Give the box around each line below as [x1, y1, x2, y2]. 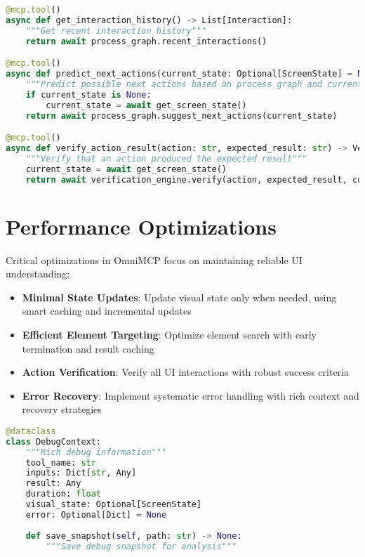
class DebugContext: [6, 436, 102, 447]
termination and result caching [22, 341, 154, 355]
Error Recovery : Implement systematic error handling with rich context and [22, 388, 359, 402]
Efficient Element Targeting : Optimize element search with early [22, 327, 317, 341]
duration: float [25, 489, 102, 499]
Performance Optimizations [6, 211, 277, 240]
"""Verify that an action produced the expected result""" [25, 153, 307, 164]
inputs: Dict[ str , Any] [25, 468, 137, 478]
